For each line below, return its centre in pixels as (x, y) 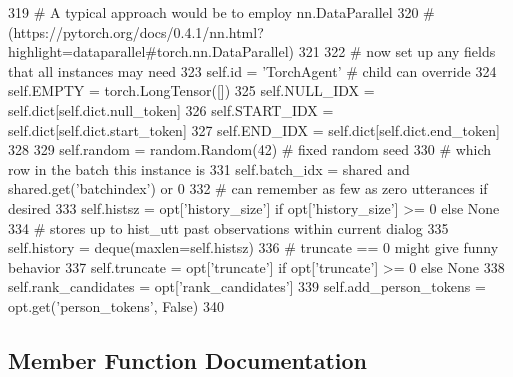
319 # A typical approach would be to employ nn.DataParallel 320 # (221, 12)
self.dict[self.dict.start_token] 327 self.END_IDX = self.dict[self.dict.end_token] (254, 129)
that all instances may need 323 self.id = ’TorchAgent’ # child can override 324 (252, 70)
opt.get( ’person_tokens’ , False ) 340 (116, 305)
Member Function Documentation (188, 359)
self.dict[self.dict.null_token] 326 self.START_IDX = (171, 109)
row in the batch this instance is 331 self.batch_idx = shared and (209, 168)
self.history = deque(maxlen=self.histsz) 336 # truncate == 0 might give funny (253, 247)
